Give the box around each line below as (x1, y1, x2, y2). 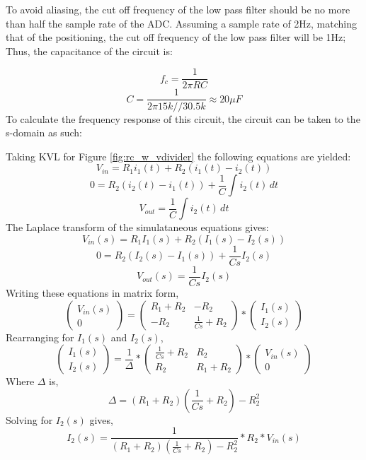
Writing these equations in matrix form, (6, 285, 179, 300)
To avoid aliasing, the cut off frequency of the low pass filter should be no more (6, 2, 350, 16)
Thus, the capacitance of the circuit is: (6, 43, 173, 58)
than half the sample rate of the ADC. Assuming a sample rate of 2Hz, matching (6, 16, 357, 30)
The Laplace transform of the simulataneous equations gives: (6, 220, 269, 235)
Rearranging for (6, 329, 74, 344)
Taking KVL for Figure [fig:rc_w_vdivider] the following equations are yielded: (6, 148, 351, 163)
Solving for (6, 412, 53, 427)
